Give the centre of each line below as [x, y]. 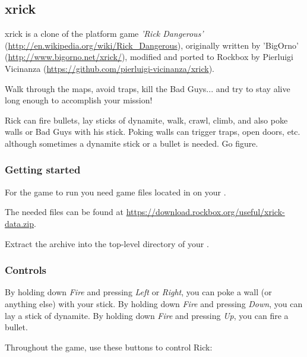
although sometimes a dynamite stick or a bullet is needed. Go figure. [132, 143]
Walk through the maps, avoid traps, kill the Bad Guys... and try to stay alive [148, 88]
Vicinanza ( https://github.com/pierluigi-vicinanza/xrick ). [110, 68]
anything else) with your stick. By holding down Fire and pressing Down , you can [154, 303]
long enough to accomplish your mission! [79, 100]
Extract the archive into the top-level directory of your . [107, 243]
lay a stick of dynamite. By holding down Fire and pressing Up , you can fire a [147, 315]
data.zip [20, 223]
